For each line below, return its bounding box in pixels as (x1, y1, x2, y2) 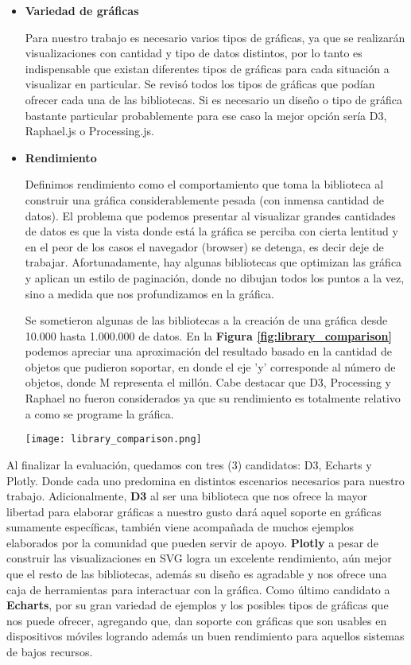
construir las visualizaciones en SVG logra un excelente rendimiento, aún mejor (6, 550, 392, 566)
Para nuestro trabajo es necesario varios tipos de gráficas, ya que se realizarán (25, 29, 405, 45)
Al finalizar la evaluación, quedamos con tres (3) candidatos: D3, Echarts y (6, 456, 372, 472)
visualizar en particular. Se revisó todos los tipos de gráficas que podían (25, 76, 375, 92)
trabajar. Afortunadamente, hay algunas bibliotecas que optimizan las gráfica (25, 254, 402, 270)
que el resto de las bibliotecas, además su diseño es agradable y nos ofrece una (6, 566, 387, 582)
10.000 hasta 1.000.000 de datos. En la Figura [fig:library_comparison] (25, 327, 393, 344)
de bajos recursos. (6, 644, 93, 660)
